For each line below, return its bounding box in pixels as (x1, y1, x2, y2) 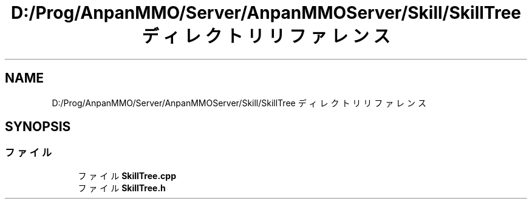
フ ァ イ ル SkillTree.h (78, 182, 166, 193)
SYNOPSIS (5, 119, 71, 135)
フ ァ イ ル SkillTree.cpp (78, 170, 176, 181)
